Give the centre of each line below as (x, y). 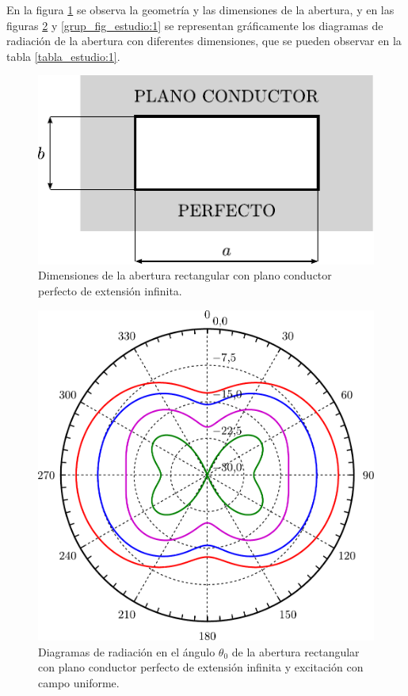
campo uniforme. (79, 682)
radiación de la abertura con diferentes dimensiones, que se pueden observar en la (204, 41)
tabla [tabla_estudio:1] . (63, 56)
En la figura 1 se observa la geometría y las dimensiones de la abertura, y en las (200, 10)
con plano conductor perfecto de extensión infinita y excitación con (201, 667)
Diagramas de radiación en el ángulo (127, 651)
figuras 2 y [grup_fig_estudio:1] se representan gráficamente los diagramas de (195, 25)
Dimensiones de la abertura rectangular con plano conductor (185, 275)
